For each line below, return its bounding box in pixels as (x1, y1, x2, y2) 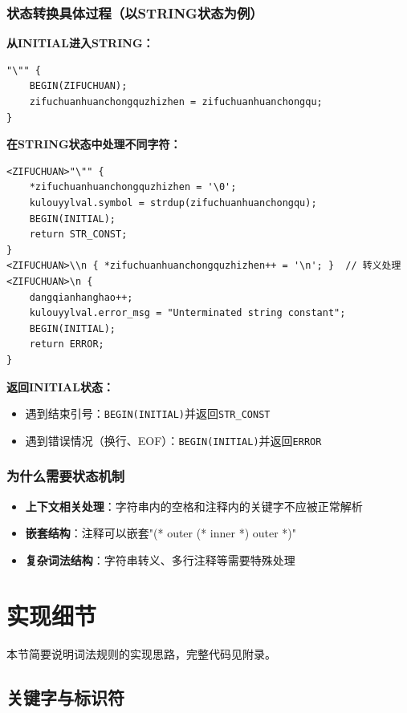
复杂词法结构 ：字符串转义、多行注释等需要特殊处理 (25, 551, 295, 568)
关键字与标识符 (6, 684, 124, 709)
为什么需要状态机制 (6, 466, 125, 486)
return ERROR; (29, 338, 104, 350)
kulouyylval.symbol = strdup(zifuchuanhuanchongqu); (29, 196, 317, 209)
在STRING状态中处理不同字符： (6, 136, 181, 152)
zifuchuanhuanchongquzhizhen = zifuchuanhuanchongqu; (29, 96, 323, 107)
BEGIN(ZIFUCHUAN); (29, 80, 128, 92)
